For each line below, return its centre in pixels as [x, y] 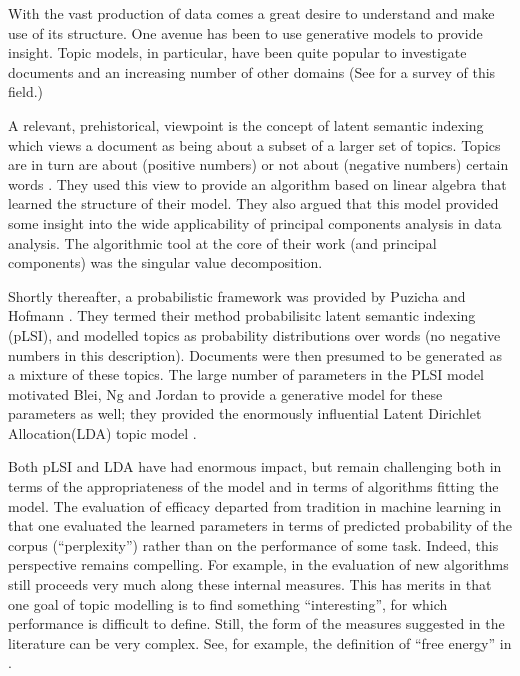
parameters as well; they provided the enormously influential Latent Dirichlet [245, 413]
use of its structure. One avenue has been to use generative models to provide [245, 32]
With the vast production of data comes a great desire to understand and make [251, 13]
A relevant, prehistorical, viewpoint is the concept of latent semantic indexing [246, 124]
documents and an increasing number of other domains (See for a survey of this [252, 71]
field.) [26, 91]
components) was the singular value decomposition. [165, 262]
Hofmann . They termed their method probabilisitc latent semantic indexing [242, 315]
